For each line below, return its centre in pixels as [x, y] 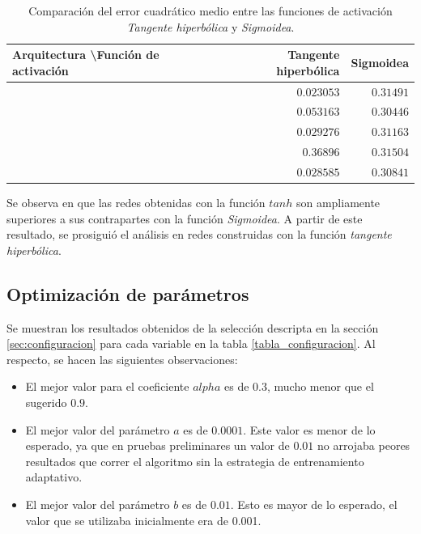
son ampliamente [338, 203]
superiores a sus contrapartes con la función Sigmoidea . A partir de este [185, 218]
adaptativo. [54, 477]
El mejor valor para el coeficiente [107, 386]
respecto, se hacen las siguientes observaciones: [122, 359]
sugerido [46, 403]
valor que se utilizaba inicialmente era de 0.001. [143, 520]
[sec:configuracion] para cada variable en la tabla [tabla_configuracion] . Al [191, 343]
